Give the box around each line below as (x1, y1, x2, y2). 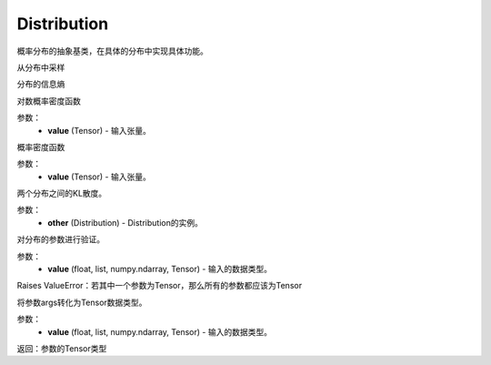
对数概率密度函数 (16, 96, 81, 106)
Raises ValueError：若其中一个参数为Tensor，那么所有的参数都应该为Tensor (16, 280, 303, 291)
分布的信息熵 (16, 78, 65, 90)
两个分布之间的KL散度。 (16, 188, 107, 199)
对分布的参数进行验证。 (16, 234, 105, 245)
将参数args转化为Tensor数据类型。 (16, 297, 147, 308)
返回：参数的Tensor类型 (16, 342, 107, 354)
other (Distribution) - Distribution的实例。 (47, 217, 204, 228)
